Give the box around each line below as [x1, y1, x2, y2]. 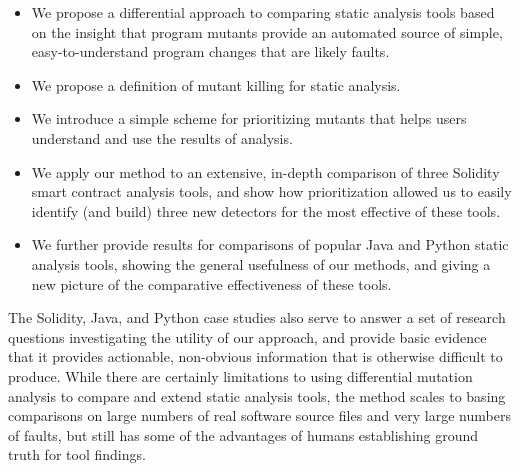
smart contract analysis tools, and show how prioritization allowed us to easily [31, 181, 512, 202]
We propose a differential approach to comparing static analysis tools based [31, 2, 495, 22]
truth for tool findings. [8, 444, 146, 465]
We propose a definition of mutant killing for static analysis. [31, 74, 401, 95]
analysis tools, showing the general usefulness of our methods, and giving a [31, 253, 491, 274]
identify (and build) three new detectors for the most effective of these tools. [31, 200, 501, 221]
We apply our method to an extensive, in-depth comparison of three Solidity [31, 161, 500, 182]
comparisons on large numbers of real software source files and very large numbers [8, 405, 511, 426]
